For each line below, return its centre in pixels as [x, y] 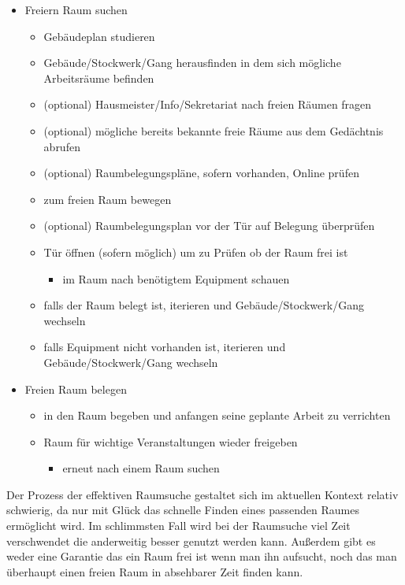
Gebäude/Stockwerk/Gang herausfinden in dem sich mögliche [192, 63]
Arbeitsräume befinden [99, 78]
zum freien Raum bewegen [108, 199]
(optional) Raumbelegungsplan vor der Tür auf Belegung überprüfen [209, 226]
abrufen [62, 146]
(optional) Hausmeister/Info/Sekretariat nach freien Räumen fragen [208, 104]
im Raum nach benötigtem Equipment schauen [176, 278]
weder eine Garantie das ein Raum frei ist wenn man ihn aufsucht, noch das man [202, 556]
